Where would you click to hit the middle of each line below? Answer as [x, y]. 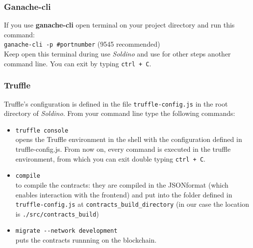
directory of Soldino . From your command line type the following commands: [120, 113]
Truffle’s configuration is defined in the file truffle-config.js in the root [116, 103]
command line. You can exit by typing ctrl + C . [78, 63]
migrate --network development [66, 231]
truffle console [42, 130]
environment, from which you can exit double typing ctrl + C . [110, 158]
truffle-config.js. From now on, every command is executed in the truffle [123, 149]
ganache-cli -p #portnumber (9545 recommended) [82, 44]
